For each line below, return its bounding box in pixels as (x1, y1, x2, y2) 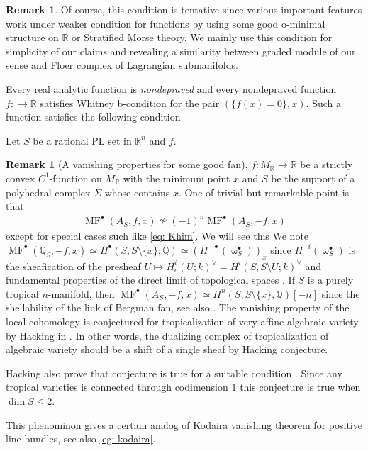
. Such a (306, 95, 341, 110)
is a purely (307, 272, 354, 287)
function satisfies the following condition (6, 109, 181, 124)
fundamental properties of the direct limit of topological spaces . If (6, 272, 295, 287)
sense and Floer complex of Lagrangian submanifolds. (6, 57, 238, 72)
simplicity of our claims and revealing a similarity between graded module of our (6, 43, 356, 58)
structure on (6, 30, 59, 45)
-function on (49, 170, 102, 185)
